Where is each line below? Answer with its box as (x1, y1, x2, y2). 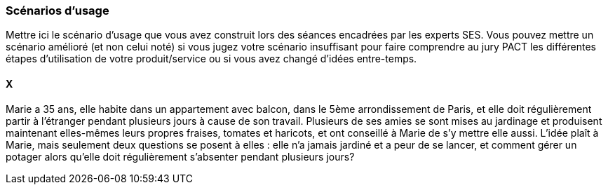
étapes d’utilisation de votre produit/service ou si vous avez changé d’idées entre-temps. (6, 53, 417, 65)
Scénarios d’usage (6, 4, 109, 18)
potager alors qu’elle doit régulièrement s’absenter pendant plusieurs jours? (6, 150, 355, 163)
